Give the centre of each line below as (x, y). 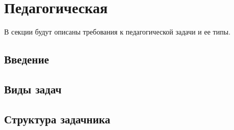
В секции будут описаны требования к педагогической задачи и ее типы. (118, 32)
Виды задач (33, 89)
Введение (27, 59)
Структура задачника (57, 119)
